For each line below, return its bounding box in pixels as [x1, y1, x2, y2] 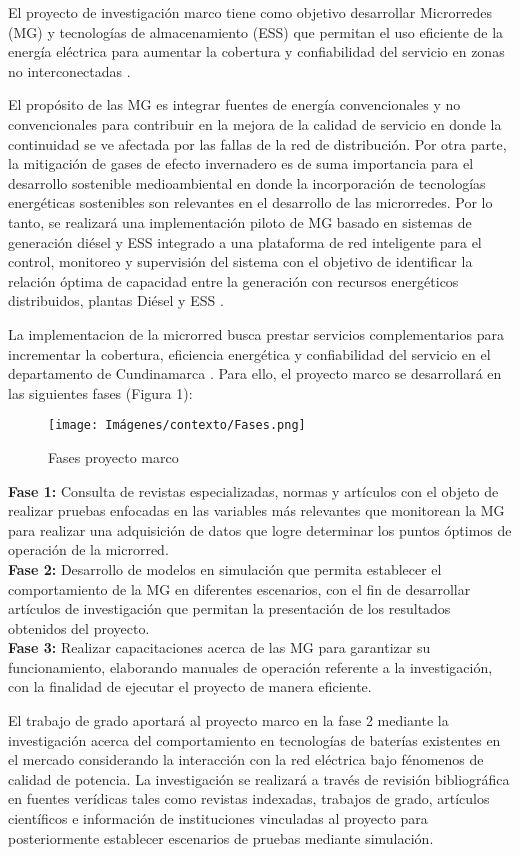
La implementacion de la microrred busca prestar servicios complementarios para [8, 323, 504, 344]
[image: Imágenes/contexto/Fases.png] [48, 418, 306, 433]
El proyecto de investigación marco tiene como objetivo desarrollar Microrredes [8, 2, 493, 22]
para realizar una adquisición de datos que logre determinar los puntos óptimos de [8, 519, 512, 540]
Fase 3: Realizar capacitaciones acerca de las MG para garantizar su [8, 637, 431, 658]
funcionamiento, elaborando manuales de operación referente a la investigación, [8, 656, 493, 677]
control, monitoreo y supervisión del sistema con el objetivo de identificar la [8, 251, 473, 272]
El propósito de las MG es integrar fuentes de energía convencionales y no [8, 94, 461, 115]
